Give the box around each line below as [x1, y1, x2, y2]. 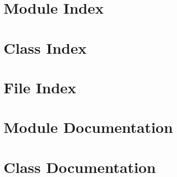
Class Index [4, 37, 87, 58]
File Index [4, 77, 77, 97]
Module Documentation [4, 117, 173, 137]
